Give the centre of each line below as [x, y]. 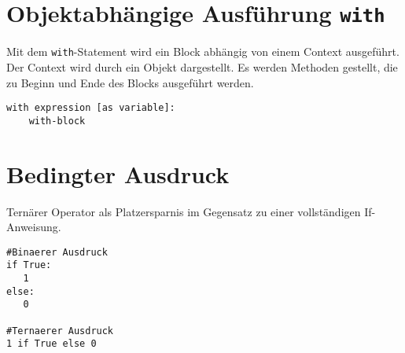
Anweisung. [34, 227]
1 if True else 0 [52, 344]
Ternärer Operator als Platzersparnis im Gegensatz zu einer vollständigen [184, 211]
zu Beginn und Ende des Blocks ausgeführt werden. [130, 82]
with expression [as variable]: [91, 108]
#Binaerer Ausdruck [57, 252]
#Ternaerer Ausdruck [60, 331]
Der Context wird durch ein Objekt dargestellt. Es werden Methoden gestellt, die [202, 66]
